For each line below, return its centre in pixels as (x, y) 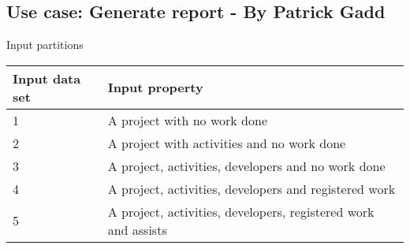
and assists (137, 229)
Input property (155, 87)
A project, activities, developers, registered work (241, 211)
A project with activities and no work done (227, 143)
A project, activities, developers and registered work (252, 188)
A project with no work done (187, 120)
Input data (47, 78)
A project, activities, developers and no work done (246, 165)
